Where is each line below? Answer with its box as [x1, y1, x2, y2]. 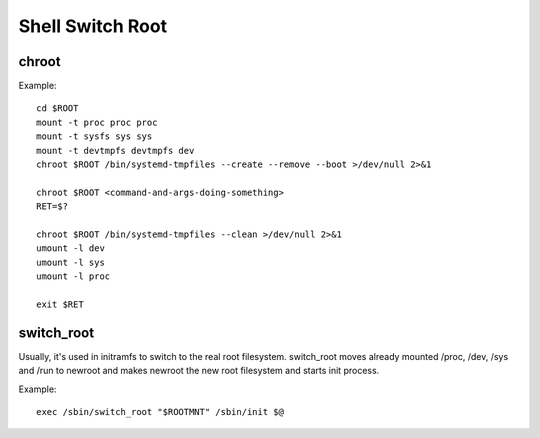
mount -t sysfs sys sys [36, 131, 153, 142]
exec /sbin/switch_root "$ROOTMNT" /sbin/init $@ [36, 406, 285, 417]
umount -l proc [36, 271, 111, 282]
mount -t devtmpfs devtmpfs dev [36, 145, 195, 156]
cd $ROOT [36, 103, 79, 114]
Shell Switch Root [18, 15, 168, 37]
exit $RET [36, 298, 84, 310]
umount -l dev [36, 243, 105, 254]
